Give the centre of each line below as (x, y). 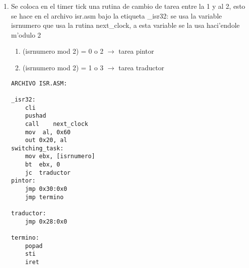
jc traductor (48, 173)
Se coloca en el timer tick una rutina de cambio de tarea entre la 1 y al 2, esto (128, 6)
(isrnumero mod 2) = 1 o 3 (63, 67)
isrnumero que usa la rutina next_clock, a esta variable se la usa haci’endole (125, 25)
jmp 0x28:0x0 (46, 221)
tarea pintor (136, 51)
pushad (36, 116)
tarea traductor (141, 67)
